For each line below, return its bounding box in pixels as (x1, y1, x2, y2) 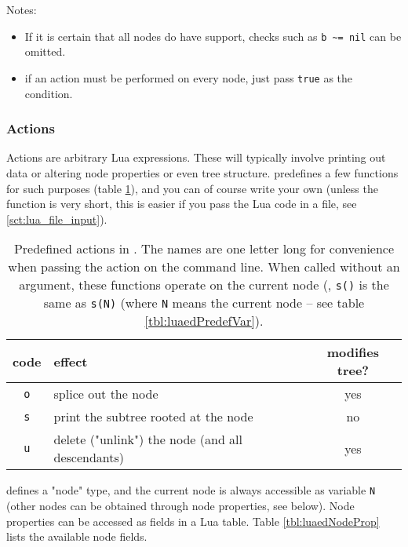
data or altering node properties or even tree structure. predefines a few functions (6, 164, 399, 181)
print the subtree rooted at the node (53, 407, 253, 426)
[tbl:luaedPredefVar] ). (144, 312, 264, 330)
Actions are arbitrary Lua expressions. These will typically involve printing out (6, 149, 386, 166)
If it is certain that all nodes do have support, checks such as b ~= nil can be (24, 27, 402, 44)
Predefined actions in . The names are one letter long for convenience (13, 239, 395, 258)
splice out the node (53, 385, 158, 403)
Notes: (6, 2, 37, 17)
